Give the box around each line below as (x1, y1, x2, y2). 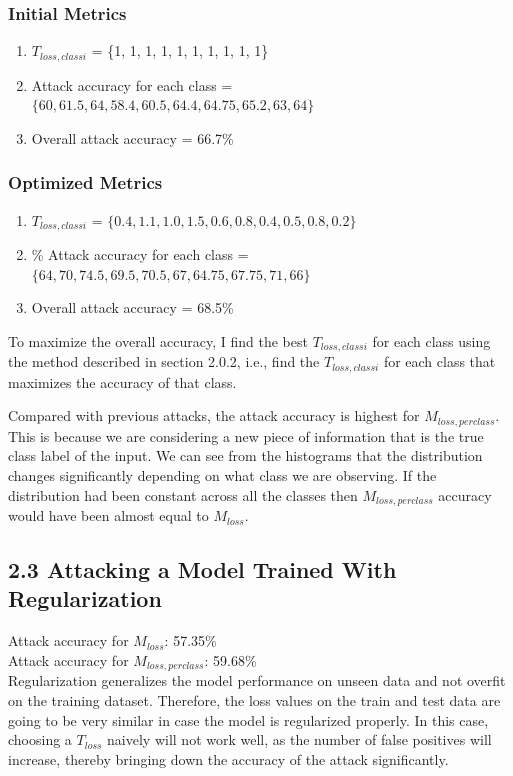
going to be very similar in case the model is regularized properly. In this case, (8, 709, 489, 730)
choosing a (8, 729, 72, 750)
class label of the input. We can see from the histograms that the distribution (8, 445, 483, 466)
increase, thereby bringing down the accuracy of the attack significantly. (8, 748, 449, 769)
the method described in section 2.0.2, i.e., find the (8, 351, 320, 372)
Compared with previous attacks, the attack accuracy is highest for (8, 405, 420, 426)
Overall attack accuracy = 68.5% (31, 297, 234, 318)
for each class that (383, 351, 496, 372)
